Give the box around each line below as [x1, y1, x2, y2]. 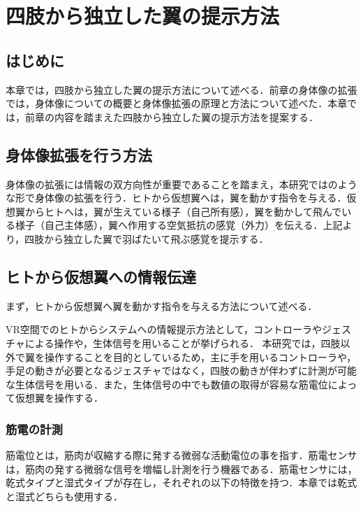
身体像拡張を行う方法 [6, 143, 152, 165]
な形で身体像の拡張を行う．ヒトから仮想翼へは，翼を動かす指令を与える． [6, 190, 347, 205]
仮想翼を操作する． [15, 390, 103, 405]
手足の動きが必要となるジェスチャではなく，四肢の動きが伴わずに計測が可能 [6, 363, 357, 378]
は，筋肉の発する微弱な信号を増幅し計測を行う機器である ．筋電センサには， [6, 461, 357, 476]
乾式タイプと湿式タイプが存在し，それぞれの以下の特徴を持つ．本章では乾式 [6, 475, 357, 490]
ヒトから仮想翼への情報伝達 [6, 265, 196, 287]
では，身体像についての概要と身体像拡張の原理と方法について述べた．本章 [6, 96, 348, 111]
